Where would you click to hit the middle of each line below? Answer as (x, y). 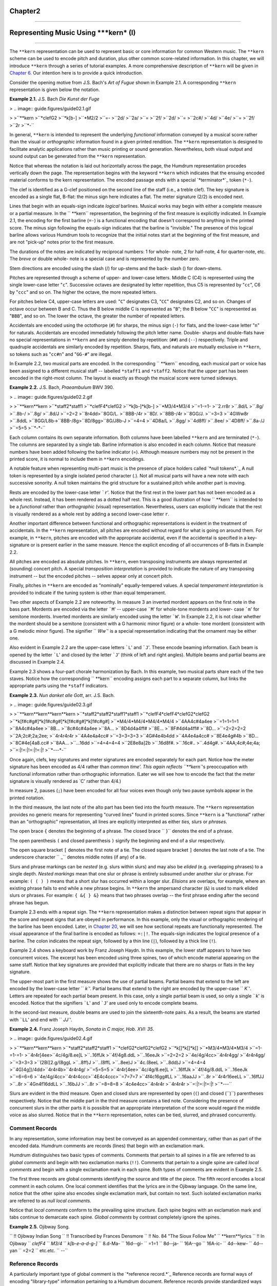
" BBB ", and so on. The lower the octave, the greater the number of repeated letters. (97, 316)
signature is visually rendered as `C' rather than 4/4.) (65, 781)
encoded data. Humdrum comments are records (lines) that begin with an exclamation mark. (107, 1146)
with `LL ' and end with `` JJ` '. (41, 1020)
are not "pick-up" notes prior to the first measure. (62, 242)
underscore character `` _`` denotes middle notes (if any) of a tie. (78, 857)
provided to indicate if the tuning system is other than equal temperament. (88, 593)
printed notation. (27, 798)
